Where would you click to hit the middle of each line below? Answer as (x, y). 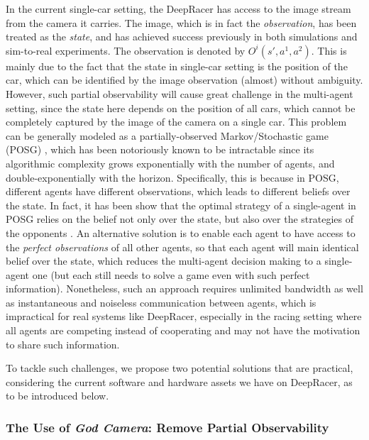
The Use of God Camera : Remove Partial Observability (167, 427)
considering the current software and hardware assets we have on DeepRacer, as (179, 381)
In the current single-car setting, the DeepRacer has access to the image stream (178, 9)
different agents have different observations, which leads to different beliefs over (178, 191)
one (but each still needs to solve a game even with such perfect (171, 274)
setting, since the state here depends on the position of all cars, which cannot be (181, 108)
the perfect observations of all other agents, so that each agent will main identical (182, 247)
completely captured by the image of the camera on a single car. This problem (176, 122)
